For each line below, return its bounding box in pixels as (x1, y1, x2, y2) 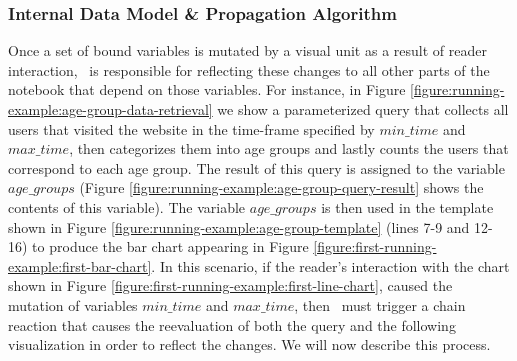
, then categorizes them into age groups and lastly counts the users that (69, 138, 509, 159)
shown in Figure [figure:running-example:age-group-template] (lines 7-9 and (8, 216, 470, 237)
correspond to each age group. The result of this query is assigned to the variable (8, 157, 505, 178)
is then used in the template (321, 196, 494, 217)
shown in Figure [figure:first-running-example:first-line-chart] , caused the (8, 275, 453, 296)
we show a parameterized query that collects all (217, 99, 509, 119)
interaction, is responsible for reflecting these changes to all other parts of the (8, 59, 490, 80)
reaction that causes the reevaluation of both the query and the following (8, 314, 456, 335)
